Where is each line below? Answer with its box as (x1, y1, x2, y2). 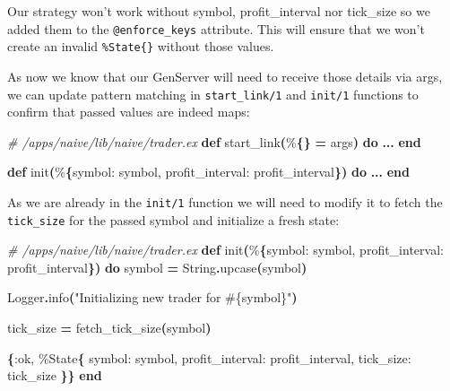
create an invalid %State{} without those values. (7, 37, 274, 56)
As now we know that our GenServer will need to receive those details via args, (7, 66, 443, 85)
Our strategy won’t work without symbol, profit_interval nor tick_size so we (7, 2, 430, 20)
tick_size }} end (7, 366, 102, 385)
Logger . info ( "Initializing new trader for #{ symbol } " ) (7, 288, 298, 307)
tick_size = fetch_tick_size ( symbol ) (7, 318, 212, 337)
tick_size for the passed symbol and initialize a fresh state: (7, 210, 340, 229)
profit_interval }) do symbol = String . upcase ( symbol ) (7, 257, 307, 276)
